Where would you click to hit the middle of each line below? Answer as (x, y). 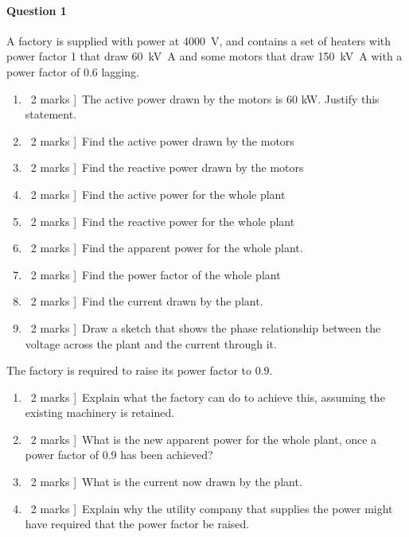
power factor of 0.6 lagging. (73, 71)
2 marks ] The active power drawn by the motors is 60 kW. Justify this (205, 98)
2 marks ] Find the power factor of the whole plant (156, 274)
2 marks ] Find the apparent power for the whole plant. (167, 248)
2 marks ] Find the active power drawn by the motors (162, 140)
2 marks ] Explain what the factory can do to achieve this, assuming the (208, 397)
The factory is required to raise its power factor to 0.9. (140, 370)
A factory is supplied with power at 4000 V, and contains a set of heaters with (199, 40)
